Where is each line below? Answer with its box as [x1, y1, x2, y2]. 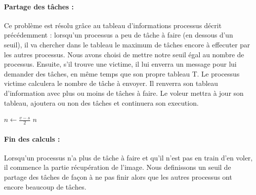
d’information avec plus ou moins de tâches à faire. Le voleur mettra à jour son [4, 87, 244, 98]
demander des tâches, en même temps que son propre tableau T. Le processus [4, 68, 240, 78]
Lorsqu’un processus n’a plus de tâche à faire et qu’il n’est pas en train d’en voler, [4, 152, 253, 162]
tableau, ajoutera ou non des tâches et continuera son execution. [4, 97, 199, 108]
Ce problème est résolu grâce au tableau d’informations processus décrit [4, 20, 222, 30]
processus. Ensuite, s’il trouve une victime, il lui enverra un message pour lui [4, 59, 237, 69]
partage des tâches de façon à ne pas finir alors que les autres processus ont [4, 171, 232, 182]
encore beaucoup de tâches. [4, 181, 86, 192]
